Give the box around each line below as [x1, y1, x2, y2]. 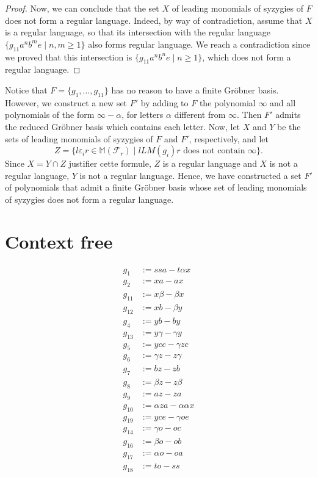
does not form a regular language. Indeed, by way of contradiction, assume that [5, 13, 303, 26]
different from [174, 108, 226, 121]
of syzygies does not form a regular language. [5, 192, 174, 205]
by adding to [140, 96, 189, 109]
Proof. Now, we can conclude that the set [5, 2, 159, 14]
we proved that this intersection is [5, 50, 132, 63]
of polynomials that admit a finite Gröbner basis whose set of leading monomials [5, 181, 307, 194]
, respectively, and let [189, 132, 269, 145]
